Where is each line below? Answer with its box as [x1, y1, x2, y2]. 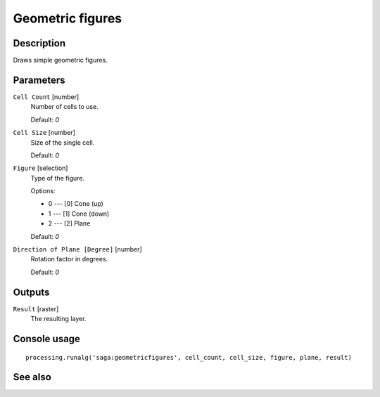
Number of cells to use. [30, 103, 99, 111]
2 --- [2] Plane [48, 219, 91, 228]
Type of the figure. [30, 174, 84, 182]
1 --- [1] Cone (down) [48, 209, 110, 218]
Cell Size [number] [13, 129, 75, 137]
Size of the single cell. [30, 138, 95, 147]
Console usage [13, 332, 81, 344]
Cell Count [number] [13, 92, 80, 101]
